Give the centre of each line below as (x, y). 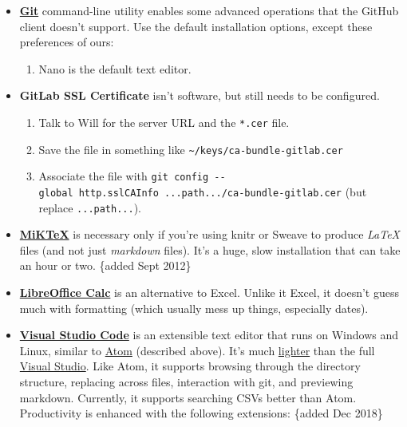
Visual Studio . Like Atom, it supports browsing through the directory (190, 366)
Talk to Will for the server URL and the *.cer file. (164, 122)
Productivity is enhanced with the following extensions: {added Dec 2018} (201, 413)
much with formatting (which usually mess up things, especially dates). (194, 308)
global (56, 193)
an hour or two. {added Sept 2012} (105, 265)
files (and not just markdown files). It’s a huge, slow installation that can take (210, 249)
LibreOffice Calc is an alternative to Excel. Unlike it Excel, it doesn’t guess (209, 293)
